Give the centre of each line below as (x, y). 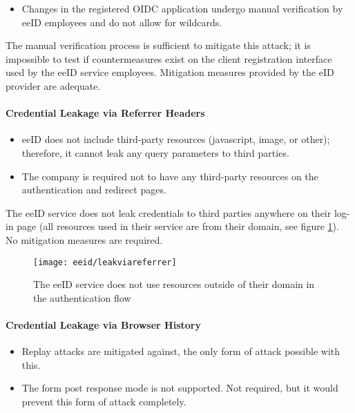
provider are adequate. (53, 85)
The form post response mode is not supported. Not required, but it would (180, 388)
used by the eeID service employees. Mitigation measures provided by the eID (170, 72)
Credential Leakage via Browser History (103, 324)
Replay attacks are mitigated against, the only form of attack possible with (181, 351)
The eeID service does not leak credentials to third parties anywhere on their (169, 212)
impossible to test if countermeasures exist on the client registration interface (169, 58)
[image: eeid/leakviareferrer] (105, 262)
